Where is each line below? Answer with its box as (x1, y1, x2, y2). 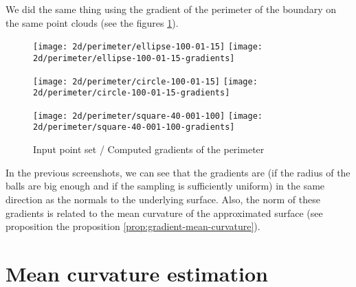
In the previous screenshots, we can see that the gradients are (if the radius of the (5, 165, 351, 179)
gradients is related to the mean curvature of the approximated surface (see (5, 205, 323, 220)
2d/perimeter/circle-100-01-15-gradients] (33, 88, 230, 98)
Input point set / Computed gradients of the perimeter (33, 142, 265, 157)
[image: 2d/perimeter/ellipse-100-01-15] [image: (33, 42, 263, 52)
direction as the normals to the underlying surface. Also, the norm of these (5, 192, 320, 206)
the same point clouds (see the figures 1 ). (5, 15, 179, 30)
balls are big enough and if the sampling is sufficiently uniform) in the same (5, 179, 325, 193)
